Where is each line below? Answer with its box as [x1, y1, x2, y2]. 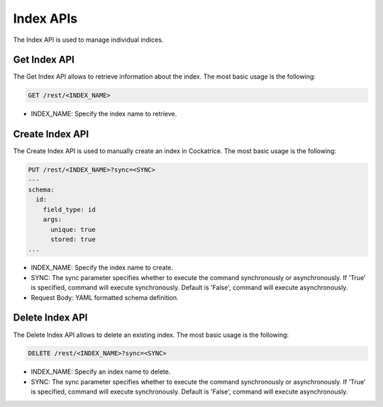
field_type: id [43, 206, 96, 213]
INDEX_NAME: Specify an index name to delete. [30, 367, 171, 376]
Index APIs [13, 11, 78, 26]
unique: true [50, 225, 96, 233]
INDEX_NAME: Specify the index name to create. [30, 263, 174, 272]
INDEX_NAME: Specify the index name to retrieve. [30, 110, 177, 118]
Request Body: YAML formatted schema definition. [30, 293, 179, 301]
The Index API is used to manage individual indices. [13, 35, 164, 44]
